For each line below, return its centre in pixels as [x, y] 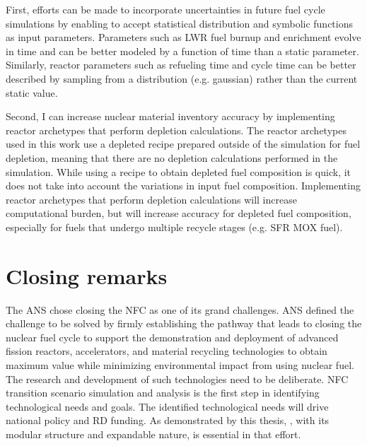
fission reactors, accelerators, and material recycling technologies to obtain [167, 351]
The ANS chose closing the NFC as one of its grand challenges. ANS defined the [180, 309]
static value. [32, 92]
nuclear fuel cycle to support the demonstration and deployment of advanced [172, 337]
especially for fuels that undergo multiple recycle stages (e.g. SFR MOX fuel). [174, 227]
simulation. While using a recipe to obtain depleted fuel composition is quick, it [179, 171]
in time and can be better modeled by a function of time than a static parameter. [182, 51]
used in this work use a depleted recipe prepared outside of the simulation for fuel [183, 144]
